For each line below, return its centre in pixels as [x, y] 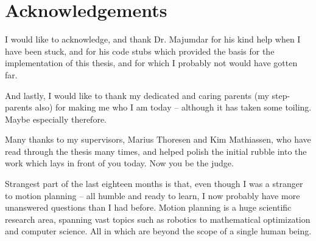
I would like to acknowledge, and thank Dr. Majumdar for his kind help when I [153, 39]
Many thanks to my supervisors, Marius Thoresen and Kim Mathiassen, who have [158, 139]
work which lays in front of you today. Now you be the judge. [119, 163]
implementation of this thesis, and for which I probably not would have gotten [151, 63]
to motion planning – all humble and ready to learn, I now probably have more [153, 195]
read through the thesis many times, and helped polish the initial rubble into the [156, 151]
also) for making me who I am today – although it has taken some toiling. [173, 107]
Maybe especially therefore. [56, 119]
